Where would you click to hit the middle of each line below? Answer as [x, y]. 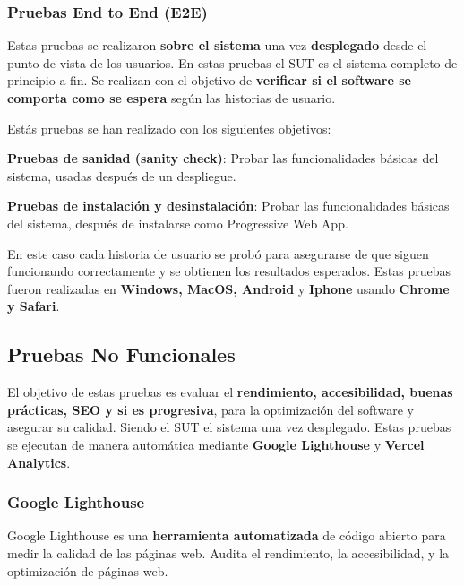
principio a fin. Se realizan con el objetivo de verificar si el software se [209, 80]
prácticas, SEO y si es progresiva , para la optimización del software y [211, 409]
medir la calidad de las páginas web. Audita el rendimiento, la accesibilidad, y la [228, 552]
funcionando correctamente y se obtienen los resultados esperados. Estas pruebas [229, 271]
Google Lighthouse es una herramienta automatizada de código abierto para [227, 535]
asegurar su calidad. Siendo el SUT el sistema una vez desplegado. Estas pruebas [229, 427]
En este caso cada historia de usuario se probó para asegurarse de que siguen [218, 253]
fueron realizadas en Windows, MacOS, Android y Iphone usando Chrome [228, 288]
